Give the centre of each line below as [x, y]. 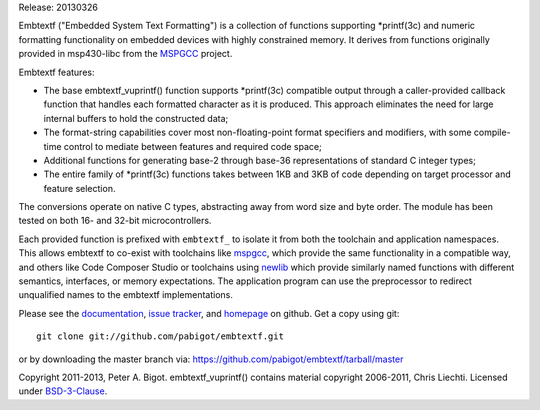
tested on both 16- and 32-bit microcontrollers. [115, 221]
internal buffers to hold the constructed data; [136, 118]
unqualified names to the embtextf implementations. [126, 295]
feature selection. [79, 188]
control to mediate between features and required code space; [192, 146]
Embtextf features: [56, 72]
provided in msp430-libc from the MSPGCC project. [125, 54]
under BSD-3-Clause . [63, 391]
